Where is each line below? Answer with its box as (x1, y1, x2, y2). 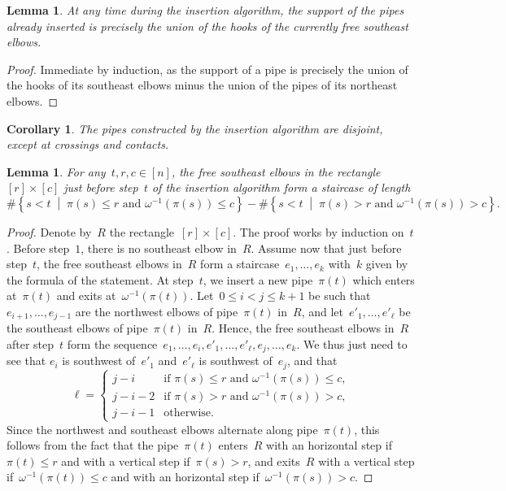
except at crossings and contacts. (7, 136, 169, 153)
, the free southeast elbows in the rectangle (171, 163, 381, 180)
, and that (287, 352, 338, 369)
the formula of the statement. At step (7, 271, 194, 288)
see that (7, 352, 46, 369)
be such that (308, 287, 371, 304)
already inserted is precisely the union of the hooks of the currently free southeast (7, 17, 408, 34)
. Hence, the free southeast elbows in (212, 319, 395, 337)
